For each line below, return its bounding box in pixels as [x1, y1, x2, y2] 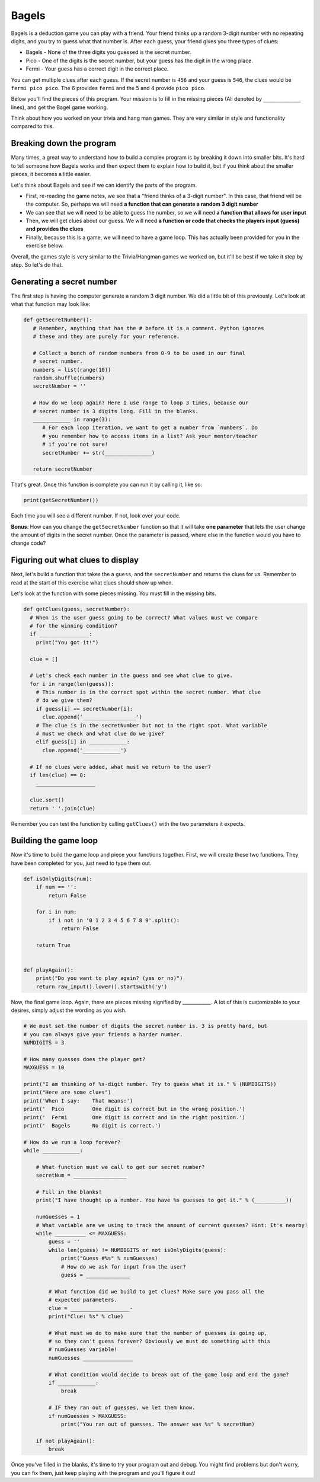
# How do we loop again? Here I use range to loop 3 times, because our [33, 400, 249, 406]
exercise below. [25, 242, 64, 249]
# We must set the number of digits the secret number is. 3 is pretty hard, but [23, 1023, 268, 1030]
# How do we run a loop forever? [23, 1139, 121, 1145]
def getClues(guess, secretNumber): [23, 606, 130, 613]
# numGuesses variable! [48, 1346, 118, 1353]
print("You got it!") [36, 639, 99, 646]
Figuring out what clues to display [11, 555, 139, 566]
